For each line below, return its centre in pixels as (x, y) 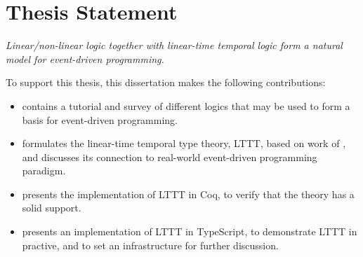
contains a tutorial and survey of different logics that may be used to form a (186, 105)
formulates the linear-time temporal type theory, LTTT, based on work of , (184, 143)
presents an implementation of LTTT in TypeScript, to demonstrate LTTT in (190, 231)
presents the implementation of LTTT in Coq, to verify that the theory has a (188, 194)
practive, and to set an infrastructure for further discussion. (150, 245)
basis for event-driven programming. (100, 119)
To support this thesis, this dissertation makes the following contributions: (166, 82)
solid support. (52, 208)
